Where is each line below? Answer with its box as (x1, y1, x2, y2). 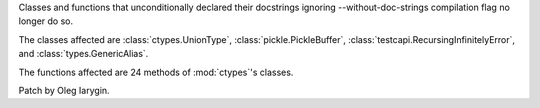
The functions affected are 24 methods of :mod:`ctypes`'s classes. (18, 66, 294, 78)
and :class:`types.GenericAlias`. (18, 48, 149, 60)
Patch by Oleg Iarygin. (18, 84, 110, 96)
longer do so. (18, 15, 74, 27)
